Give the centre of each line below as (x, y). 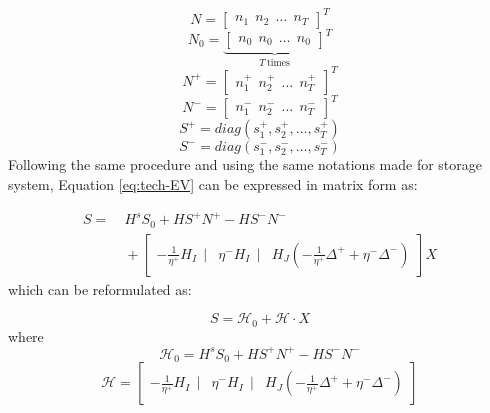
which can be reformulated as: (100, 288)
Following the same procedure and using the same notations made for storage (245, 164)
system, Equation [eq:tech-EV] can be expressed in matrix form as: (213, 184)
